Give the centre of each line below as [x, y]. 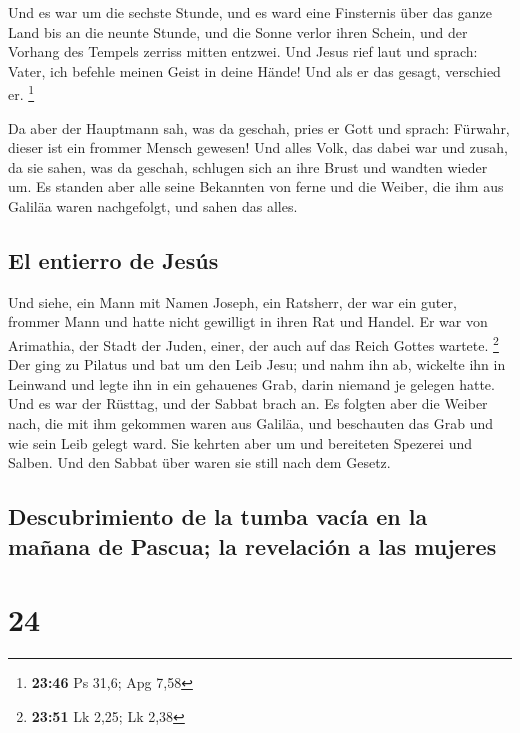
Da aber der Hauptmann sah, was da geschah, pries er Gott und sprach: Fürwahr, [259, 127]
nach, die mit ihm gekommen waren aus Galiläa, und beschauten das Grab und [251, 423]
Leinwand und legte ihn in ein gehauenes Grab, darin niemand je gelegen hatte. [251, 383]
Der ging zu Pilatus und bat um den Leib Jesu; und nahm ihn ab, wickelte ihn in [257, 364]
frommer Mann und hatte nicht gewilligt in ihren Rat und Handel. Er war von [248, 321]
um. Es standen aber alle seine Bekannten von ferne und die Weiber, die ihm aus [256, 186]
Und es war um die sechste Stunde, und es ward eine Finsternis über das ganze [250, 12]
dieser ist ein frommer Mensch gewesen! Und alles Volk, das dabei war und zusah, [258, 147]
